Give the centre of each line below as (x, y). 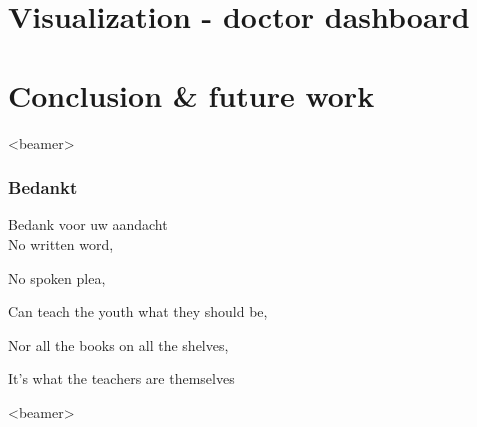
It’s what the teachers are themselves (121, 378)
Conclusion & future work (191, 94)
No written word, (61, 243)
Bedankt (43, 187)
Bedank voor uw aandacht (88, 224)
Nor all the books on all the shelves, (118, 344)
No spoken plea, (57, 277)
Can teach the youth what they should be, (138, 311)
